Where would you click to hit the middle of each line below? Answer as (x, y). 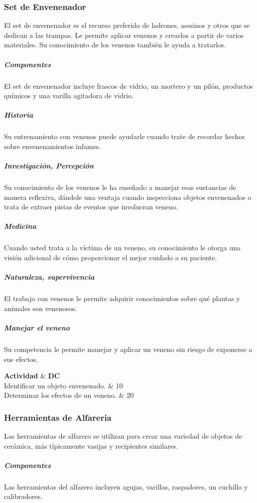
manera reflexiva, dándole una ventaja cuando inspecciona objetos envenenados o (128, 197)
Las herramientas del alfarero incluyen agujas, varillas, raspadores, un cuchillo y (126, 486)
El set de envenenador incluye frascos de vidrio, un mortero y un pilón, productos (128, 85)
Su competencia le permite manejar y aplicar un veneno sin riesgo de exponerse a (128, 349)
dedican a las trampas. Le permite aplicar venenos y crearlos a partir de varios (124, 35)
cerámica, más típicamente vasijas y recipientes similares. (91, 445)
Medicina (20, 226)
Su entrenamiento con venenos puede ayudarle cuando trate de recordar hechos (125, 136)
